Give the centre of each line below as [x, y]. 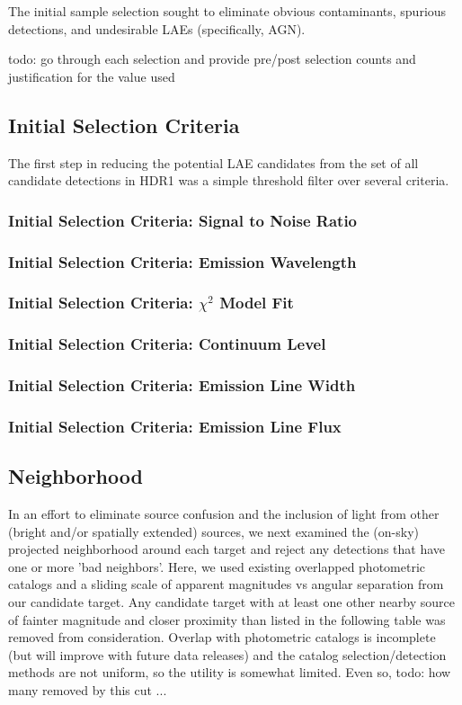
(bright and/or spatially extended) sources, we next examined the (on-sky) [213, 531]
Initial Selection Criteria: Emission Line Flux [175, 426]
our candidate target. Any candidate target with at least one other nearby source [231, 602]
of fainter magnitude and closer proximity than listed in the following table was [227, 619]
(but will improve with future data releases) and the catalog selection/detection [227, 654]
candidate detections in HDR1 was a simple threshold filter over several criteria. [229, 180]
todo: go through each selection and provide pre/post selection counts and [212, 59]
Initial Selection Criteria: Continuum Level [167, 344]
